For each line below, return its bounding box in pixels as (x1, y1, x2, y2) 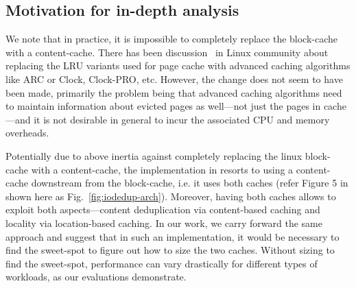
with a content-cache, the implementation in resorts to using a (31, 162, 294, 176)
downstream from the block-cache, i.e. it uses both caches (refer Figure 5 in (31, 176, 348, 190)
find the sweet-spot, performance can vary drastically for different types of (5, 256, 318, 270)
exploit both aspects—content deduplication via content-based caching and (5, 202, 320, 217)
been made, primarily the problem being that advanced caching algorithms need (5, 85, 342, 99)
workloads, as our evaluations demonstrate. (5, 269, 187, 284)
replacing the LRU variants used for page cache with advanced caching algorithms (5, 58, 351, 73)
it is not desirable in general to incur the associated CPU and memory (34, 112, 330, 126)
